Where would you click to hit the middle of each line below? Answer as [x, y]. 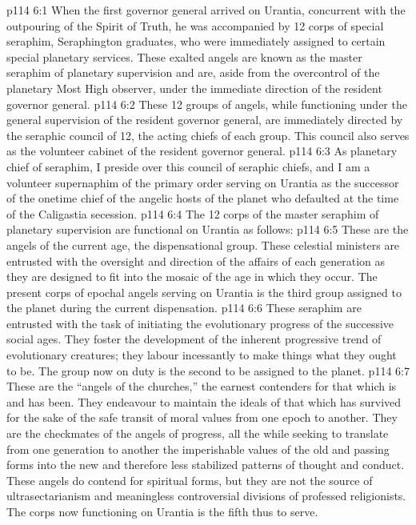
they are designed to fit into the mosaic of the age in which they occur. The [192, 277]
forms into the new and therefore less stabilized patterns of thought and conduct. [206, 465]
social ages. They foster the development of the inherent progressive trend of [194, 339]
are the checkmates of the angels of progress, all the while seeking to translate [198, 433]
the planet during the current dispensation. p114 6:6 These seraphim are [184, 308]
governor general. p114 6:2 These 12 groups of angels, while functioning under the [207, 104]
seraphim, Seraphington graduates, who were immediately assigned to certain [196, 41]
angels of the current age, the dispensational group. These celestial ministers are [203, 244]
